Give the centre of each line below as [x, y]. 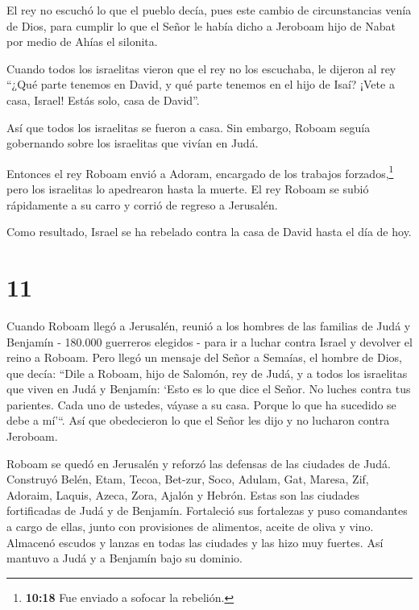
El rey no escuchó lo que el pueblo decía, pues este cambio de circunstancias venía [209, 10]
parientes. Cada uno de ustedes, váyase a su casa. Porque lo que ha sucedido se [201, 404]
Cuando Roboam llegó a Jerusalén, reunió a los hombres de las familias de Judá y [209, 325]
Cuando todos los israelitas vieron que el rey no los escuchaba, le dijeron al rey [201, 68]
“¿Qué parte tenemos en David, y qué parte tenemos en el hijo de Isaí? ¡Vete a [201, 84]
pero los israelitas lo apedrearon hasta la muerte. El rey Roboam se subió [188, 189]
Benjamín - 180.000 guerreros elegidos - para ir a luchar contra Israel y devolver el [209, 341]
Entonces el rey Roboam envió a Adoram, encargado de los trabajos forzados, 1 [200, 172]
